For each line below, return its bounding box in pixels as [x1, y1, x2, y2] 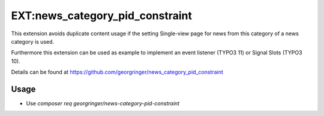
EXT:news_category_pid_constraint [11, 9, 192, 22]
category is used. [11, 38, 55, 45]
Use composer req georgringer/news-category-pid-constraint [26, 100, 180, 107]
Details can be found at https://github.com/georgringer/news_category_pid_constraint [11, 69, 223, 76]
